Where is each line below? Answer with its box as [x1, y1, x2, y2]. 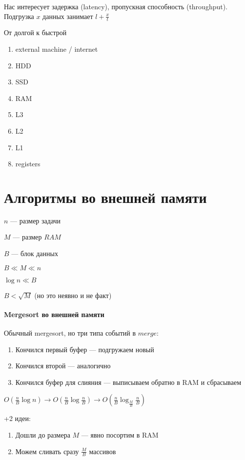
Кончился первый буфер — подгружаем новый [15, 344, 154, 354]
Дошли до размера [15, 430, 70, 440]
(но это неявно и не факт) [34, 290, 112, 300]
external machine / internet [15, 44, 98, 54]
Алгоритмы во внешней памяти [4, 187, 207, 207]
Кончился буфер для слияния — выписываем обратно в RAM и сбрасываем [15, 377, 242, 387]
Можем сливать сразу [15, 446, 79, 456]
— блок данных [11, 248, 58, 259]
